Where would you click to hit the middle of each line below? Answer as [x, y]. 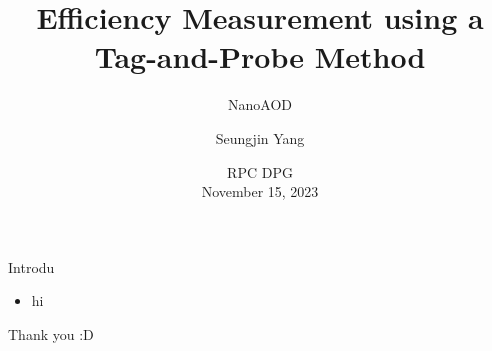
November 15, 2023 [260, 191]
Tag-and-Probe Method [260, 56]
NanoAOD [260, 104]
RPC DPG [260, 171]
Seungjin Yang [260, 137]
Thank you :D [51, 333]
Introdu [31, 266]
